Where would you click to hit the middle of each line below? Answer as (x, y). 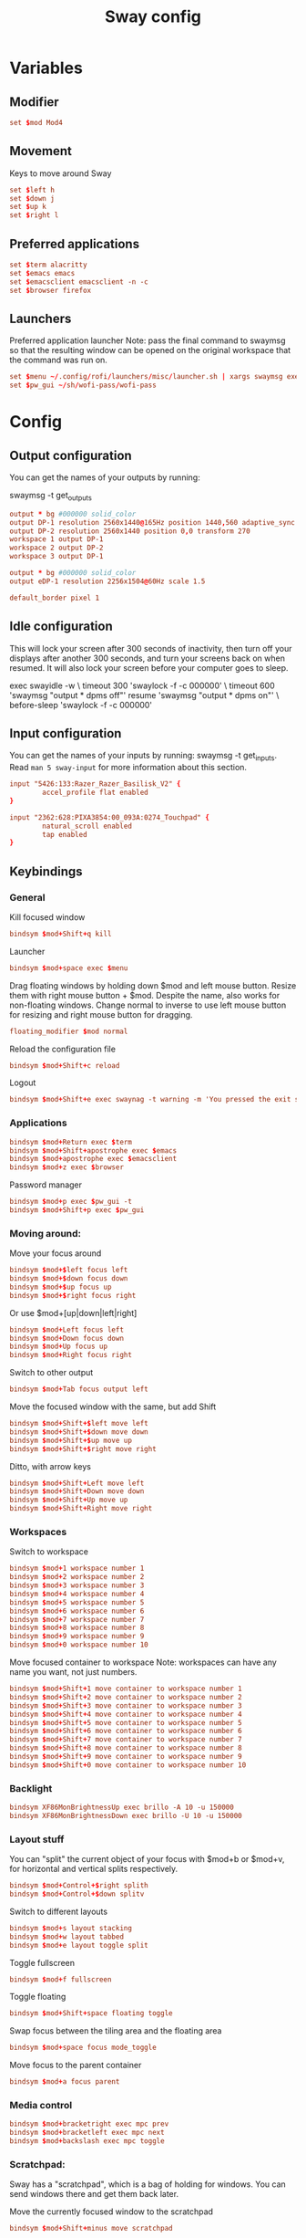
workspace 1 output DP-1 (56, 539)
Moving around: (46, 1233)
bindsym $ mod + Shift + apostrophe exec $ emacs (93, 1150)
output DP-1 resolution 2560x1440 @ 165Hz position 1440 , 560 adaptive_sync (153, 522)
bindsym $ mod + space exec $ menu (69, 968)
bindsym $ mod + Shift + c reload (65, 1065)
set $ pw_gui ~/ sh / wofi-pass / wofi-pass (83, 385)
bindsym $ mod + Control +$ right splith (79, 1886)
